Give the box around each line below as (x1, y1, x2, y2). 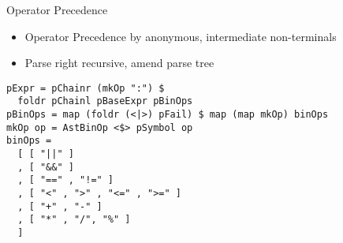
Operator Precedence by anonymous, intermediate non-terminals (24, 28, 337, 44)
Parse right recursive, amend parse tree (24, 54, 214, 71)
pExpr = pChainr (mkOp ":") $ (6, 82, 165, 94)
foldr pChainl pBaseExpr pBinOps (17, 95, 193, 107)
